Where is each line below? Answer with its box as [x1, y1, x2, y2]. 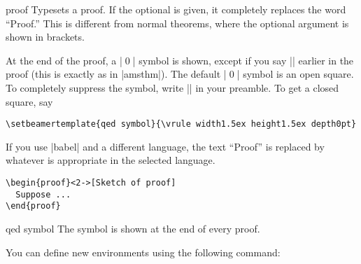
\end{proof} [6, 201, 61, 211]
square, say [6, 94, 53, 109]
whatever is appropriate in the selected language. [6, 153, 215, 167]
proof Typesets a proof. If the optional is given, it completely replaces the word [6, 2, 346, 16]
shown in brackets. [6, 29, 85, 44]
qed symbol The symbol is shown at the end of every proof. [6, 221, 260, 235]
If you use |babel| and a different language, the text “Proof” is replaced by [6, 139, 325, 153]
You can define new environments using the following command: [6, 244, 281, 259]
